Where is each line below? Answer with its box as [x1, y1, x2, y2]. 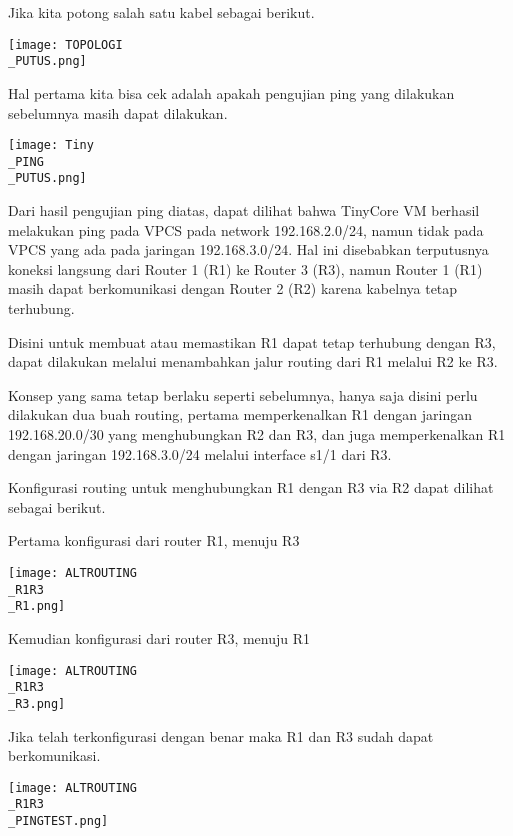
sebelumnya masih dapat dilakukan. [8, 102, 228, 123]
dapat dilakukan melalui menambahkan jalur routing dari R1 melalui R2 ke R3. [8, 351, 498, 372]
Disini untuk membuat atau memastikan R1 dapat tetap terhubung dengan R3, [8, 331, 496, 352]
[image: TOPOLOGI [8, 37, 123, 52]
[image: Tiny [8, 138, 94, 153]
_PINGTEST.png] [8, 814, 109, 828]
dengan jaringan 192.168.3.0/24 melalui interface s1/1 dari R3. [8, 443, 392, 464]
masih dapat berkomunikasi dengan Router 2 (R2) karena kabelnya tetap [8, 278, 458, 299]
